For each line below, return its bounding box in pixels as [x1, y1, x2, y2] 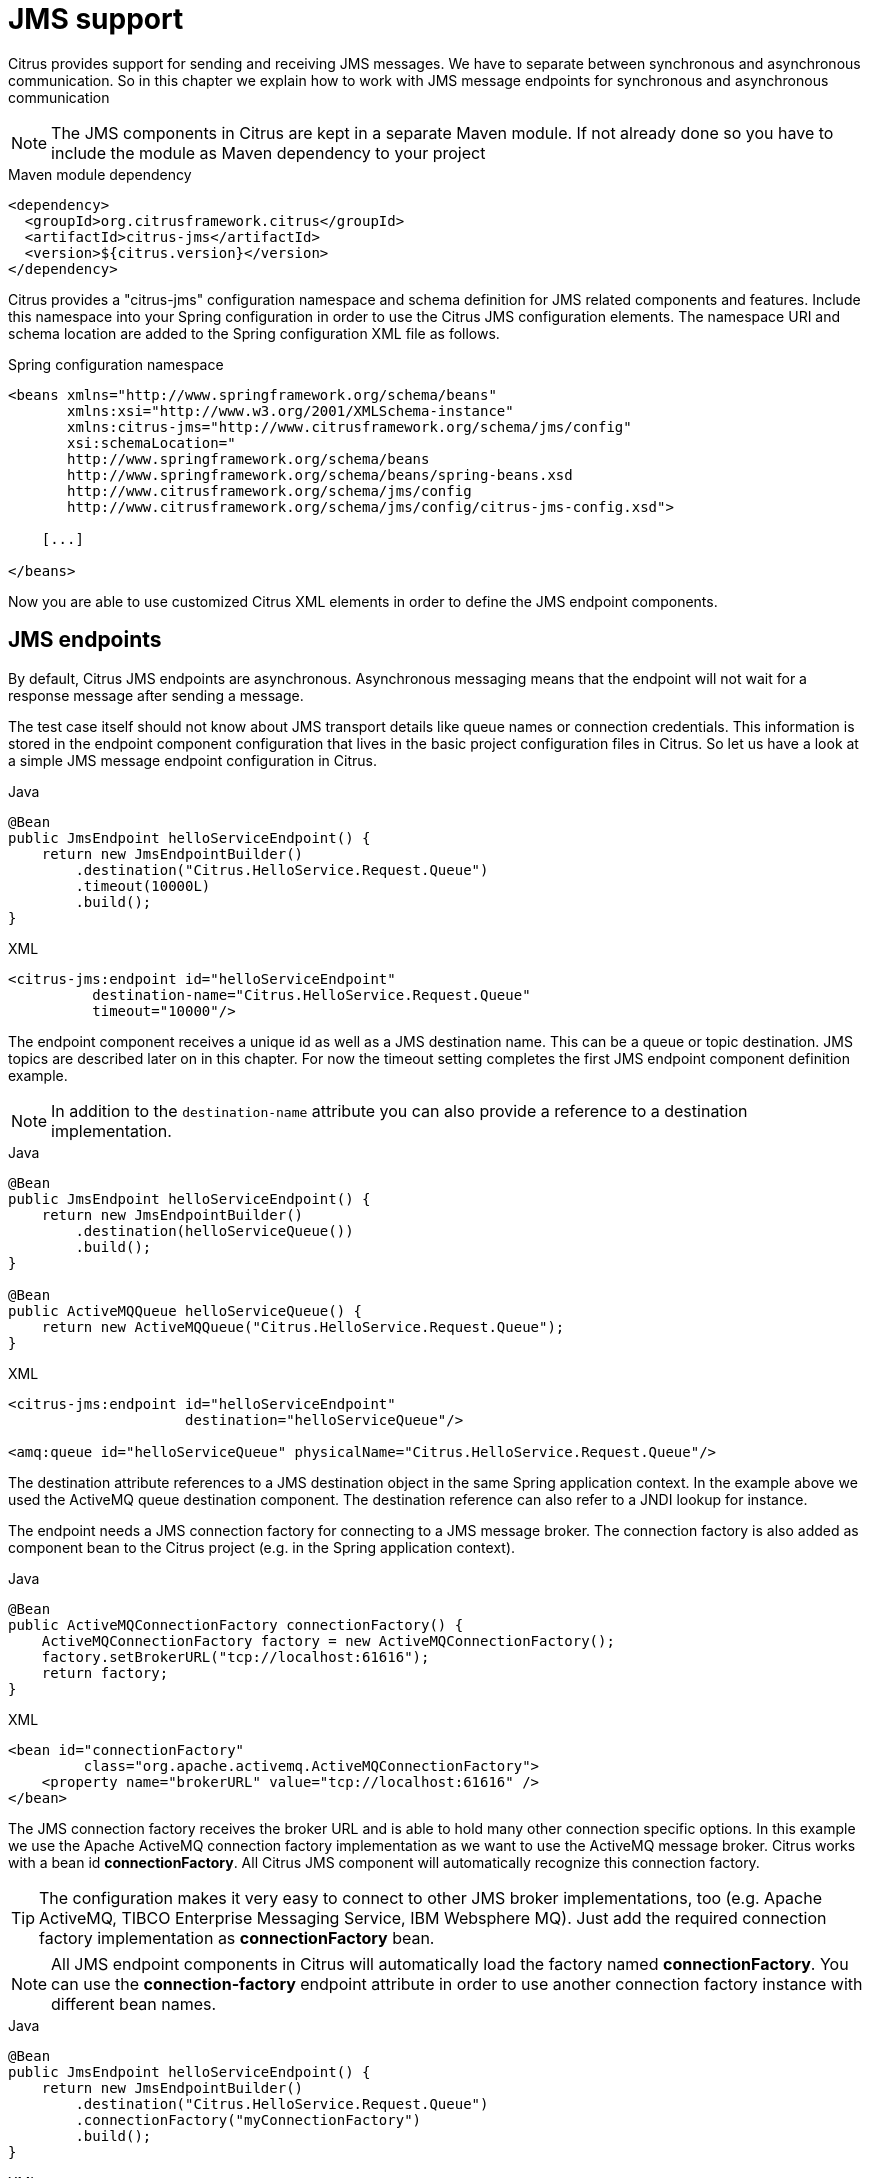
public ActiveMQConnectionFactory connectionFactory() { [8, 1616, 464, 1633]
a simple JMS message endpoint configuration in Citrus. [8, 751, 377, 769]
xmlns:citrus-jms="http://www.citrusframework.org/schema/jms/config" [67, 418, 632, 435]
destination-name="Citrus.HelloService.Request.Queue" [92, 986, 531, 1003]
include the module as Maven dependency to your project [51, 142, 486, 163]
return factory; [41, 1664, 169, 1681]
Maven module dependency [8, 165, 192, 183]
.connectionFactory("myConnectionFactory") [75, 2111, 422, 2128]
